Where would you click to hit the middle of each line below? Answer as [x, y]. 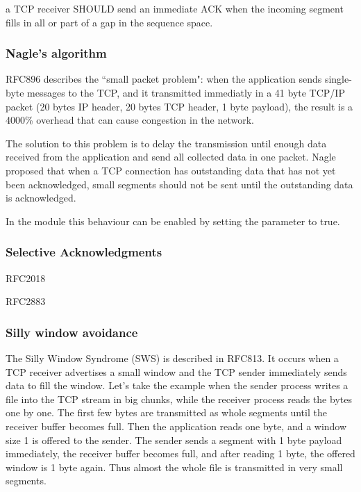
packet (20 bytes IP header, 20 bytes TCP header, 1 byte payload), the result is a [179, 106]
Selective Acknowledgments [84, 252]
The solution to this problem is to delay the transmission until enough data [166, 143]
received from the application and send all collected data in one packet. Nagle [171, 157]
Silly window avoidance [72, 332]
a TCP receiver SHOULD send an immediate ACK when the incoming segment [175, 8]
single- [338, 79]
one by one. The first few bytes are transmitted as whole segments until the [166, 412]
